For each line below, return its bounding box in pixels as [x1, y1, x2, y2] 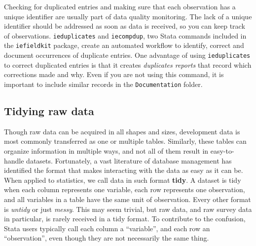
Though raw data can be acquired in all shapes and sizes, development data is [4, 126, 240, 136]
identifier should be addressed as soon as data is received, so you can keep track [4, 21, 245, 31]
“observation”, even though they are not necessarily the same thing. [4, 233, 209, 243]
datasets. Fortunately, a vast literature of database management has [26, 155, 232, 165]
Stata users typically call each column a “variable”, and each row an [4, 223, 210, 233]
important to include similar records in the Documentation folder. [4, 79, 203, 89]
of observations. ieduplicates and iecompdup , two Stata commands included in [4, 30, 247, 41]
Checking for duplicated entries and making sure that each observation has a [4, 1, 236, 11]
